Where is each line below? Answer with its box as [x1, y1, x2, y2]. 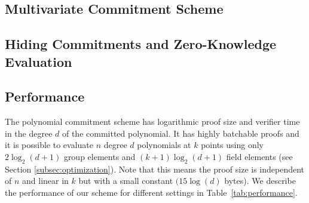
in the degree [5, 127, 53, 139]
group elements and [63, 150, 136, 162]
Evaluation [5, 52, 72, 70]
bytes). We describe [224, 174, 296, 187]
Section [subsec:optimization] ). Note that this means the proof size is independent [5, 162, 305, 175]
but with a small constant [78, 174, 173, 187]
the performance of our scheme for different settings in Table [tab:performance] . [5, 186, 298, 198]
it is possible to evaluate [5, 139, 93, 151]
